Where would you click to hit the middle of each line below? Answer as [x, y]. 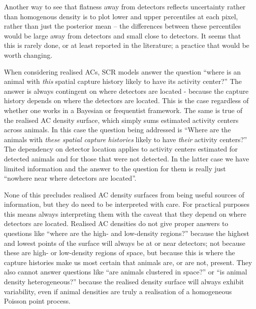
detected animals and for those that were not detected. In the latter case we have [127, 158]
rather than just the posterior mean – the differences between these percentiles [123, 26]
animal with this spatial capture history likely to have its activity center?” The [123, 81]
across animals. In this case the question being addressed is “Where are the [117, 130]
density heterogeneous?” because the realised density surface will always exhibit [124, 282]
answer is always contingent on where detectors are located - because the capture [126, 91]
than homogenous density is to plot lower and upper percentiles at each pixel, [121, 16]
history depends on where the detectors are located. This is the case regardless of [127, 100]
